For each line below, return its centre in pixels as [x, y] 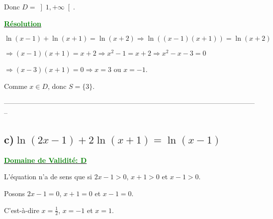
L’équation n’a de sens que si [48, 177]
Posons [14, 193]
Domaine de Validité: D [45, 160]
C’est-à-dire [22, 210]
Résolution [23, 23]
